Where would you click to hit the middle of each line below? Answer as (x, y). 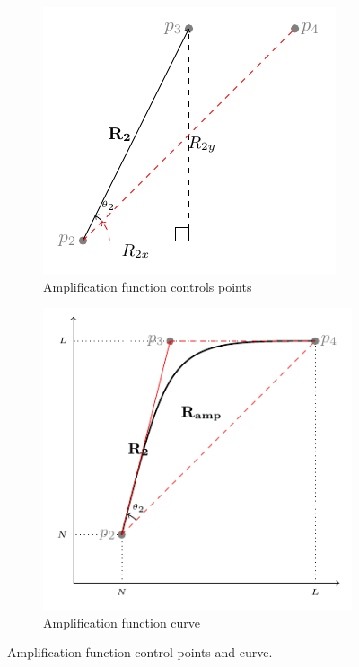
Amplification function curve (122, 622)
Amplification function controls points (148, 286)
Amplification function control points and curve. (140, 652)
